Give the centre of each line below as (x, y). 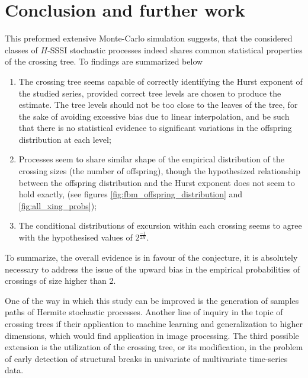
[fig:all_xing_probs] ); (58, 205)
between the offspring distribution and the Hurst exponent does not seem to (157, 182)
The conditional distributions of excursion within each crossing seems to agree (160, 225)
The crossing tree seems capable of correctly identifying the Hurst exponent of (161, 81)
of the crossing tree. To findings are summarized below (104, 61)
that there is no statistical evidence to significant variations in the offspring (155, 128)
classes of (21, 49)
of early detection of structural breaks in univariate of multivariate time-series (146, 358)
